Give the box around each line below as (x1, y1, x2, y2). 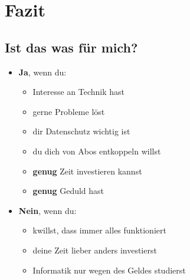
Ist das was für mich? (5, 38, 138, 56)
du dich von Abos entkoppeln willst (32, 144, 161, 157)
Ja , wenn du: (18, 65, 67, 78)
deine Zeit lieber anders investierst (32, 243, 157, 256)
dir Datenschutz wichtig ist (32, 125, 130, 137)
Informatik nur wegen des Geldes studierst (32, 263, 186, 276)
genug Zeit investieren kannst (32, 164, 142, 177)
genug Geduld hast (32, 185, 104, 197)
